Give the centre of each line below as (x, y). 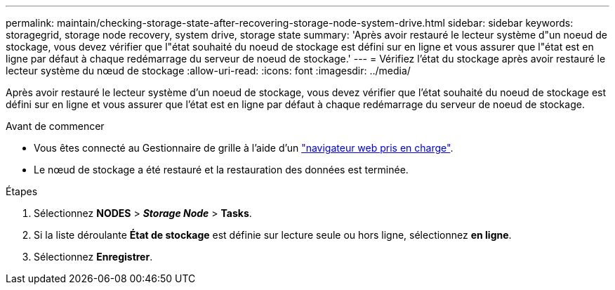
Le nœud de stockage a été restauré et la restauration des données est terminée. (221, 170)
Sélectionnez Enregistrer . (93, 257)
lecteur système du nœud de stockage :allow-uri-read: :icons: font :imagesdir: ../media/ (208, 71)
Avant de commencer (55, 126)
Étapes (22, 191)
